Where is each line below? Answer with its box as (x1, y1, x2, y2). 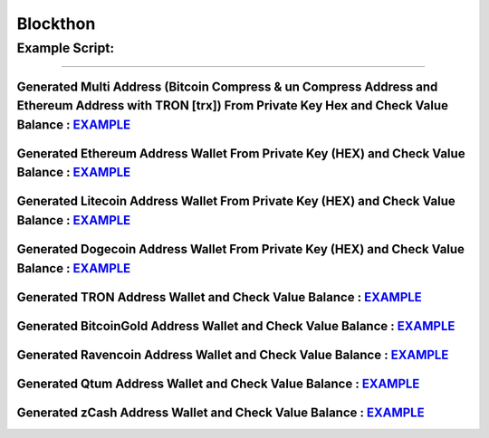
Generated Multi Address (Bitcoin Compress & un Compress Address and (16, 79, 438, 94)
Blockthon (16, 14, 96, 33)
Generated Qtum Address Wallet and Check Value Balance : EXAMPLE (16, 376, 420, 391)
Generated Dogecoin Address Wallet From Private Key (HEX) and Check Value (16, 242, 465, 257)
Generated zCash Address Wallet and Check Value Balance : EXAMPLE (16, 405, 425, 420)
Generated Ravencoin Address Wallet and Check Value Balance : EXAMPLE (16, 347, 449, 362)
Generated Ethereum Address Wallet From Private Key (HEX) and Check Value (16, 146, 465, 161)
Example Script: (16, 40, 115, 56)
